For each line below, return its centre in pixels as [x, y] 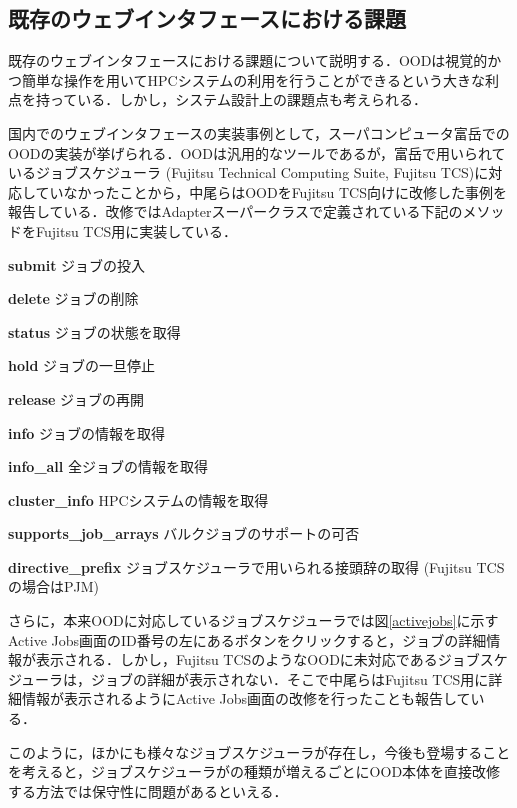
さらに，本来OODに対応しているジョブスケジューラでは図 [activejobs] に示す [253, 620]
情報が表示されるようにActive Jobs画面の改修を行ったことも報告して [246, 698]
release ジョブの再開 [76, 398]
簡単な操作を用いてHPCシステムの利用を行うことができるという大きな [253, 79]
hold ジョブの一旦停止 [82, 365]
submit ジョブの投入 [77, 264]
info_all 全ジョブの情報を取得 [108, 466]
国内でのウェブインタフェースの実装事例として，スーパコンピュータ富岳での [259, 132]
